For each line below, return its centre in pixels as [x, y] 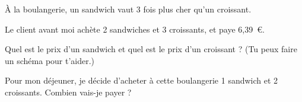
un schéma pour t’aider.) [50, 60]
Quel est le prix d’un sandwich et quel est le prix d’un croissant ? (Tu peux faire [151, 49]
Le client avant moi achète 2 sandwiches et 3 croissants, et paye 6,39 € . [135, 29]
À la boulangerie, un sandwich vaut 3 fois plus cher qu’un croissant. [128, 9]
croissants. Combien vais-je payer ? [68, 92]
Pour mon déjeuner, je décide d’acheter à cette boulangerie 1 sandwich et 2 [142, 80]
